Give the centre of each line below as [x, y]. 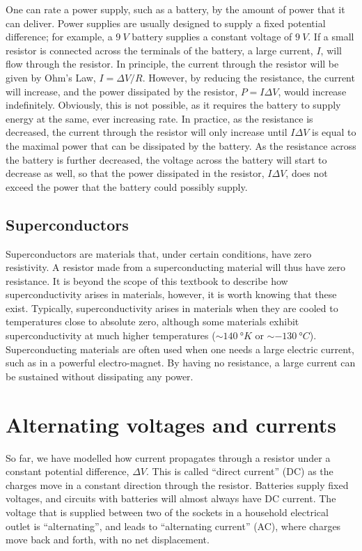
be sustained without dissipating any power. [100, 376]
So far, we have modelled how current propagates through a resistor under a [168, 457]
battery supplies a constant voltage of [212, 37]
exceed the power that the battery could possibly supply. [127, 186]
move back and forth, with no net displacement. [108, 540]
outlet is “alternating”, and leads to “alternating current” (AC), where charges [173, 526]
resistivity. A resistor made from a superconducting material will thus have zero [175, 267]
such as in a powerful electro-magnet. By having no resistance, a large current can [181, 363]
